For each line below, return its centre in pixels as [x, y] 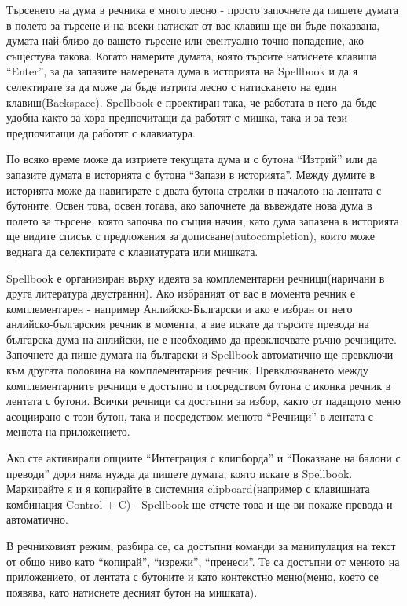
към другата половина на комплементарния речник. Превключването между [187, 370]
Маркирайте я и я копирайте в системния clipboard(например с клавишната [188, 489]
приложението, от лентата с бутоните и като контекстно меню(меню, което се [192, 577]
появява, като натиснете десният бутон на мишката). [132, 591]
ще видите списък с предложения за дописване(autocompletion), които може [191, 236]
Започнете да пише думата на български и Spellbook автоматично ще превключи [200, 354]
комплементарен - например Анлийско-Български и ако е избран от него [180, 308]
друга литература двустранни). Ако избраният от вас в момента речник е [181, 293]
